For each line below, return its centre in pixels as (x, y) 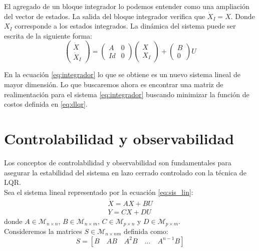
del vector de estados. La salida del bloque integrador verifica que (105, 16)
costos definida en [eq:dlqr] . (46, 104)
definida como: (146, 231)
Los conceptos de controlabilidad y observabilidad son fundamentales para (118, 162)
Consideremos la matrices (43, 231)
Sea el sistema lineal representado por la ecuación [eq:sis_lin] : (99, 192)
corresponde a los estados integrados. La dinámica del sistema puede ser (125, 26)
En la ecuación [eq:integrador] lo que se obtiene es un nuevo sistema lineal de (122, 74)
